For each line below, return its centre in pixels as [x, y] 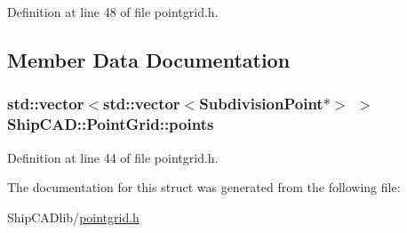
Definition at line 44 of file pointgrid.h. [113, 157]
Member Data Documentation [149, 59]
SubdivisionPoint [261, 104]
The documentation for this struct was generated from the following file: [204, 187]
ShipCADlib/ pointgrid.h [73, 217]
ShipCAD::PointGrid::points [111, 124]
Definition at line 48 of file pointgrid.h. [113, 12]
